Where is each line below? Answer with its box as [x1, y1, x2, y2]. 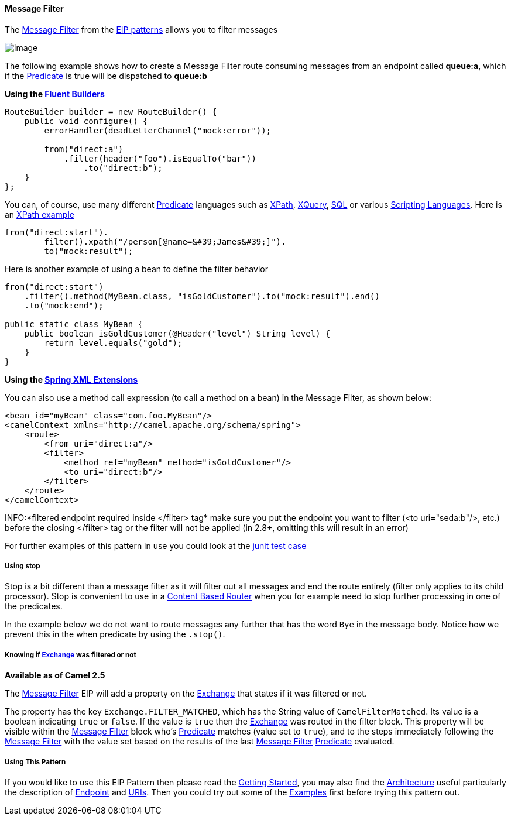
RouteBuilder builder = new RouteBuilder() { [5, 107, 217, 116]
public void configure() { [24, 116, 148, 126]
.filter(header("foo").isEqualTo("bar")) [64, 153, 256, 163]
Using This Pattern [5, 757, 66, 766]
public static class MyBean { [5, 319, 143, 329]
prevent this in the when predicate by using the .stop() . [5, 629, 225, 640]
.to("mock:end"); [24, 300, 104, 310]
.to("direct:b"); [83, 163, 163, 173]
